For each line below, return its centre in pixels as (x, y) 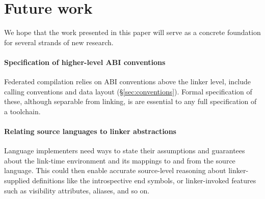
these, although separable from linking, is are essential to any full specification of (130, 101)
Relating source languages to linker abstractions (90, 131)
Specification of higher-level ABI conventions (85, 62)
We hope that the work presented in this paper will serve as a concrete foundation (132, 32)
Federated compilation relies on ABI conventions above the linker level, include (128, 81)
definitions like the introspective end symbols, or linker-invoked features (144, 180)
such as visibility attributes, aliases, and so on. (77, 190)
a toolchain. (22, 111)
